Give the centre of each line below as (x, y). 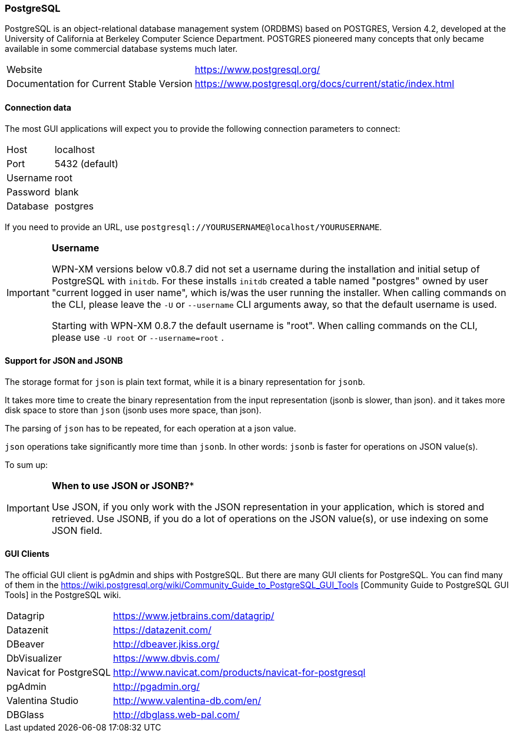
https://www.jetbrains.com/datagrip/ (193, 616)
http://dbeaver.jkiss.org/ (166, 644)
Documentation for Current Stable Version (100, 84)
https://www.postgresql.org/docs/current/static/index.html (325, 84)
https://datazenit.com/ (162, 630)
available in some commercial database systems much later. (121, 49)
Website (24, 70)
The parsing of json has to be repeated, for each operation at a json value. (150, 428)
